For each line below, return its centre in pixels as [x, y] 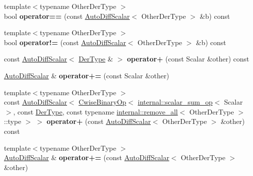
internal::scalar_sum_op [175, 102]
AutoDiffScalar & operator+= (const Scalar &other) [87, 75]
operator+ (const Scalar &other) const [188, 59]
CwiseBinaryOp [102, 102]
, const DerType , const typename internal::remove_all [95, 111]
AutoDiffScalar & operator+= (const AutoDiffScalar [87, 157]
